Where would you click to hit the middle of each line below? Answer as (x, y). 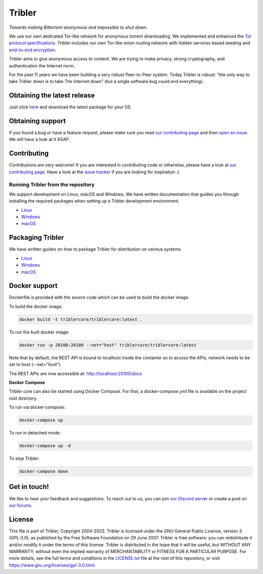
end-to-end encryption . (33, 50)
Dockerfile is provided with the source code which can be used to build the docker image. (99, 297)
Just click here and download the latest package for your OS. (70, 107)
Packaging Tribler (37, 237)
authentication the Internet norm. (42, 65)
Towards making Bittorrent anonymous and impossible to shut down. (78, 27)
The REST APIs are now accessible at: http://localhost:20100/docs (75, 373)
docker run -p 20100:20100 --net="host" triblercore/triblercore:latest (108, 345)
